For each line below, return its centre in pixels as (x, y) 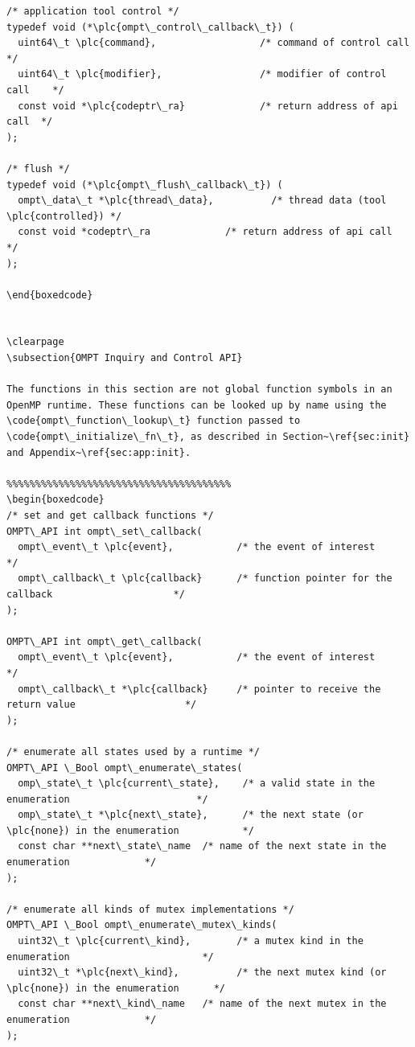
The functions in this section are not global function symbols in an (199, 390)
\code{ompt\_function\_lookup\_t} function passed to (154, 421)
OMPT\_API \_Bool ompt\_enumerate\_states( (125, 768)
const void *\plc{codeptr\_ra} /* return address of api (208, 106)
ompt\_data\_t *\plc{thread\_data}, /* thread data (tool (202, 201)
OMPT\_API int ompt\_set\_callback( (105, 531)
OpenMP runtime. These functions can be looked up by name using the (197, 405)
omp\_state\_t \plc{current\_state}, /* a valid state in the (197, 784)
